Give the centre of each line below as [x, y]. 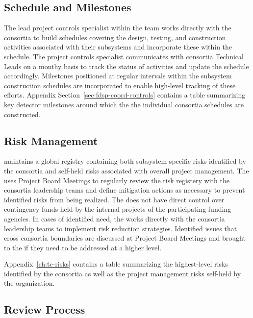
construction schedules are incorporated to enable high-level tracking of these [120, 85]
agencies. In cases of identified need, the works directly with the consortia [114, 218]
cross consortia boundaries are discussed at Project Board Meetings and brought [125, 238]
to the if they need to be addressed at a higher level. [83, 247]
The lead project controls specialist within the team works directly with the [118, 28]
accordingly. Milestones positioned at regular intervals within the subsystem [118, 76]
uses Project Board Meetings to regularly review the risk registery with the [117, 180]
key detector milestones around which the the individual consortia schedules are [124, 104]
